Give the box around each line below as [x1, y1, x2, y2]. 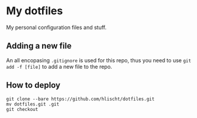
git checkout [6, 106, 38, 112]
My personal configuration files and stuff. [6, 24, 106, 31]
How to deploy [6, 80, 61, 90]
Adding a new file [6, 41, 72, 51]
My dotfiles [6, 4, 63, 18]
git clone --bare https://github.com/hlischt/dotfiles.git [6, 96, 155, 102]
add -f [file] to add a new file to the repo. [6, 63, 112, 70]
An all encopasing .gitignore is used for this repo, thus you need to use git [6, 56, 191, 63]
